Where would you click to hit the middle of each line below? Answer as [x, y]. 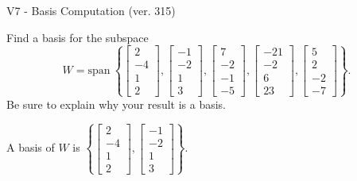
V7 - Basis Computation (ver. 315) [91, 10]
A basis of [31, 147]
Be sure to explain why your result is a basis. [116, 104]
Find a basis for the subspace [78, 37]
